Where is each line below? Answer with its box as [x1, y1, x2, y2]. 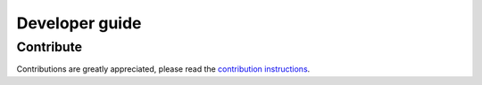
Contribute [16, 39, 83, 55]
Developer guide [16, 13, 142, 33]
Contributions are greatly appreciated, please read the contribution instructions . [16, 64, 311, 74]
